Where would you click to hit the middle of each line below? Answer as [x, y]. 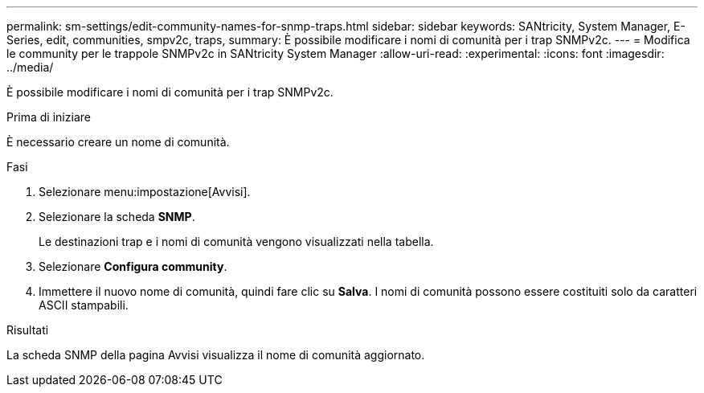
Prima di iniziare [49, 117]
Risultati [28, 330]
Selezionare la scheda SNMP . [117, 217]
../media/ [30, 67]
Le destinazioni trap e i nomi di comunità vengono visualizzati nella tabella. [236, 242]
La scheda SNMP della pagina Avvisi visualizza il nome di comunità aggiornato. [216, 355]
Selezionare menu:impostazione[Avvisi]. [145, 192]
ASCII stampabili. [84, 305]
